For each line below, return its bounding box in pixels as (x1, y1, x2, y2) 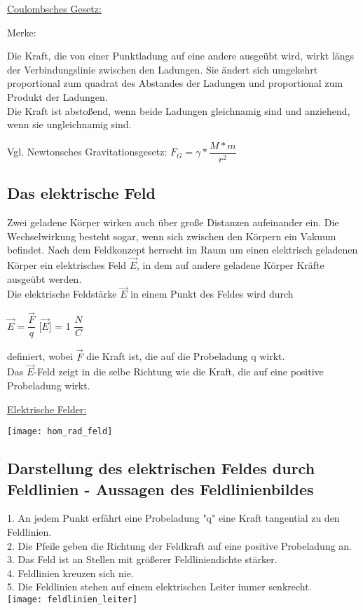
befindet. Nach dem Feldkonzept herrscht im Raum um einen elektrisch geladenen (7, 242, 358, 257)
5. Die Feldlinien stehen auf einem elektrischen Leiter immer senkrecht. (7, 579, 312, 594)
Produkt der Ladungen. (7, 89, 108, 104)
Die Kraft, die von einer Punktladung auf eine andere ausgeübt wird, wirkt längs (7, 48, 355, 63)
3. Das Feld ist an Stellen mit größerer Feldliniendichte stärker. (7, 552, 278, 567)
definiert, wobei (7, 349, 74, 363)
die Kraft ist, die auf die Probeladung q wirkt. (86, 349, 285, 363)
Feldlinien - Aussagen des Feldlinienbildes (7, 478, 314, 499)
